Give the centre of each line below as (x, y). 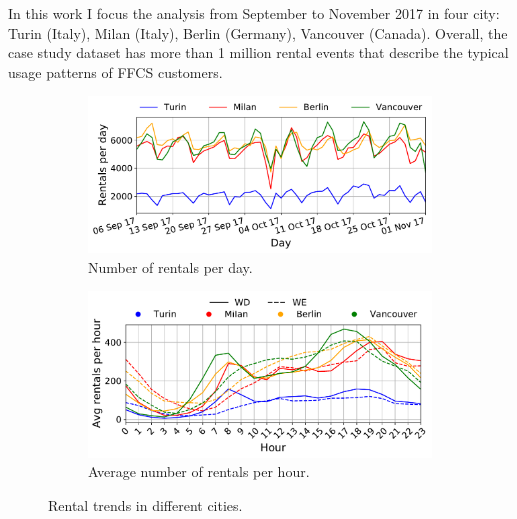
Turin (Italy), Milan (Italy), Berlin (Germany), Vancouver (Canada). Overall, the (258, 32)
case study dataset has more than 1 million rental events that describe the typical (258, 52)
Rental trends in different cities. (145, 504)
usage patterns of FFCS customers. (115, 71)
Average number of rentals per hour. (199, 471)
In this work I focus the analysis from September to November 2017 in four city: (254, 13)
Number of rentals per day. (170, 266)
